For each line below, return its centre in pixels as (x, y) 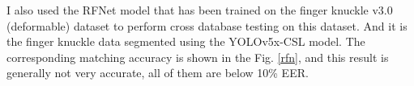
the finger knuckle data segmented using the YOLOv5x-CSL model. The (186, 41)
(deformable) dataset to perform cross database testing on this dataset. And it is (207, 25)
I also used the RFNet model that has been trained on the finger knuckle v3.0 (200, 10)
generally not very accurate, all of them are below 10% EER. (158, 73)
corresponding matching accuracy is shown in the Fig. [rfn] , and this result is (198, 57)
